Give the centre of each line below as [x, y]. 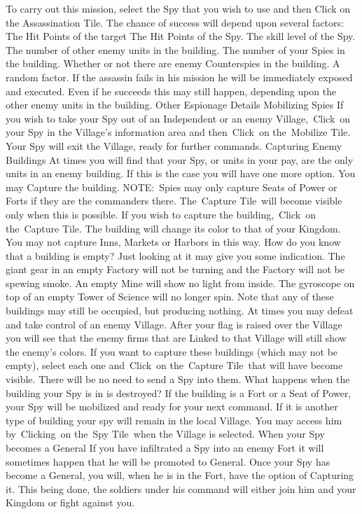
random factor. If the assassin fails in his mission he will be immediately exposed [179, 77]
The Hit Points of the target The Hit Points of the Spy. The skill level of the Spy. [181, 36]
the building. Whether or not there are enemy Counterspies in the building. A [173, 63]
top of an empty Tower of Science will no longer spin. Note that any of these [170, 297]
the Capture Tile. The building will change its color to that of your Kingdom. [173, 228]
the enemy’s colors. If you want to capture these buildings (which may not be [172, 351]
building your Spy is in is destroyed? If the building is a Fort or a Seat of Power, [179, 393]
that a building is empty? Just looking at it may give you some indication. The [175, 255]
